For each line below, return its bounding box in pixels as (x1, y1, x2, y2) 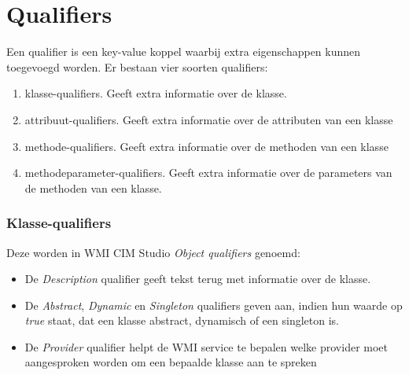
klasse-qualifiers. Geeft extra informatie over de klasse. (24, 85, 287, 101)
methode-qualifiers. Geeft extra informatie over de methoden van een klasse (24, 138, 389, 154)
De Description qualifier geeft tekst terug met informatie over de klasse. (24, 270, 371, 287)
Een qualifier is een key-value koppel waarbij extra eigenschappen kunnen (6, 43, 361, 60)
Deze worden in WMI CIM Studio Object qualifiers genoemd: (6, 244, 300, 260)
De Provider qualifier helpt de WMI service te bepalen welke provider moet (24, 338, 389, 355)
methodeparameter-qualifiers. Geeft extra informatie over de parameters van (24, 164, 392, 181)
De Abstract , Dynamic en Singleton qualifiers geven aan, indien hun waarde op (24, 296, 403, 313)
